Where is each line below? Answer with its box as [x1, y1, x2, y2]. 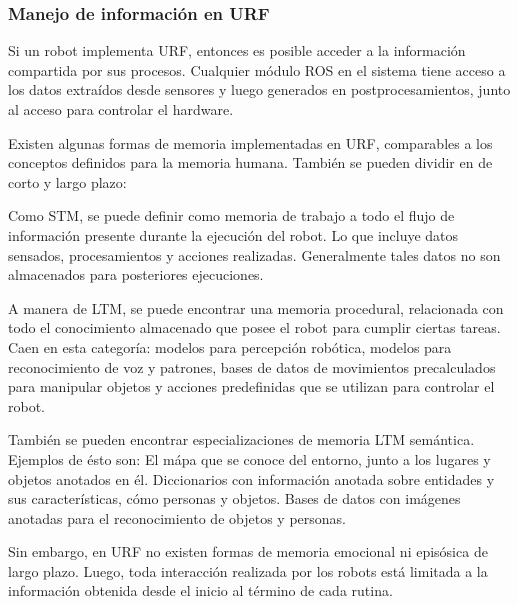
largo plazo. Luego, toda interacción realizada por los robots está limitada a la [8, 560, 488, 581]
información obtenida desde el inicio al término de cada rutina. [8, 580, 393, 601]
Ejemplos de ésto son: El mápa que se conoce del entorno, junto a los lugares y [8, 448, 491, 469]
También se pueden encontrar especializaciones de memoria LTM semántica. [8, 429, 475, 450]
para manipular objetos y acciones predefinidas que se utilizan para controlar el [8, 376, 495, 397]
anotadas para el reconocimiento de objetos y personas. [8, 507, 346, 528]
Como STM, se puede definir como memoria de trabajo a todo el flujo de [8, 205, 455, 226]
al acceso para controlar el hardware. [8, 99, 234, 119]
